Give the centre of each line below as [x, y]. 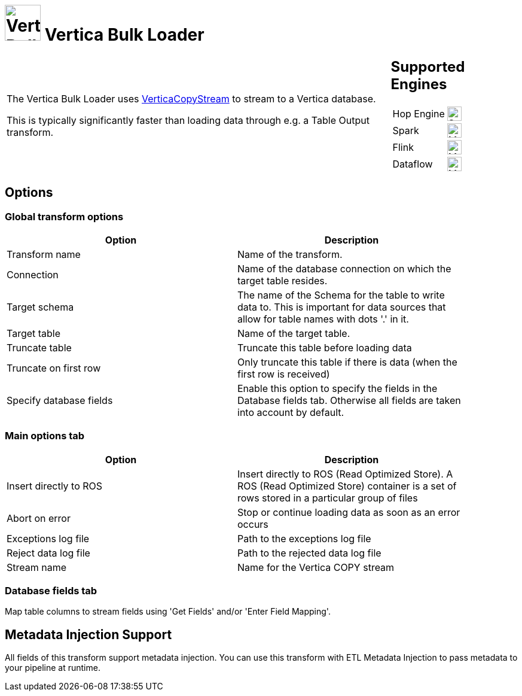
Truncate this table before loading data [325, 347]
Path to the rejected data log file [309, 553]
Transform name [44, 254]
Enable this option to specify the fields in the [338, 388]
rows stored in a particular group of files [328, 498]
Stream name [37, 567]
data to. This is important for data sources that [342, 307]
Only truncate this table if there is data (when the [347, 362]
